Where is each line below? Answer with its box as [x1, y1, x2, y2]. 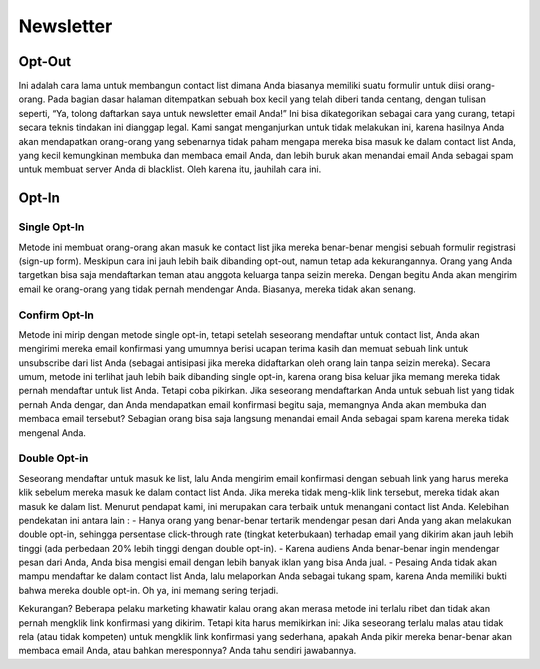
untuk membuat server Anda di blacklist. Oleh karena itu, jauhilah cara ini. [18, 163, 322, 175]
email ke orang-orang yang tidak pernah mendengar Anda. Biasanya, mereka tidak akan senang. [18, 283, 417, 295]
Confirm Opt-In [18, 308, 95, 322]
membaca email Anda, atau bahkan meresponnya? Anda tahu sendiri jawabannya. [18, 645, 357, 657]
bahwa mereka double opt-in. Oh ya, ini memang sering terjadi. [18, 584, 279, 596]
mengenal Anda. [18, 426, 87, 439]
